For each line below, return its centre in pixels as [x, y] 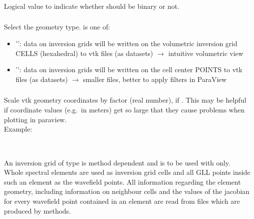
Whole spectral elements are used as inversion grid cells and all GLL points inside [127, 172]
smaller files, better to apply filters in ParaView [155, 79]
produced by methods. [38, 210]
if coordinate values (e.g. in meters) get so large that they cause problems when [124, 109]
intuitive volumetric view [206, 53]
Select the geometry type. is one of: [57, 27]
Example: [18, 129]
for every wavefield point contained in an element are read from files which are [122, 201]
